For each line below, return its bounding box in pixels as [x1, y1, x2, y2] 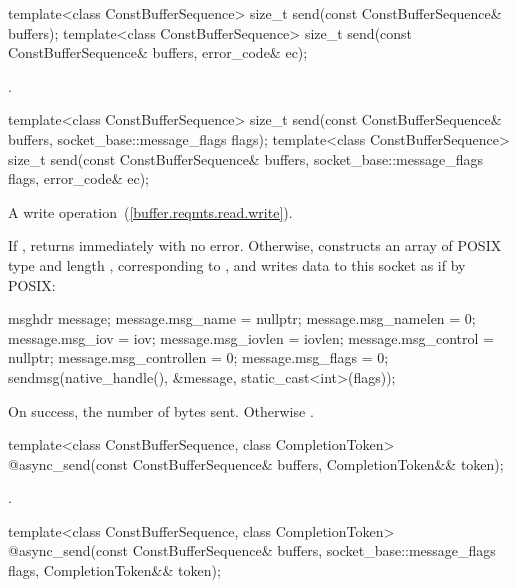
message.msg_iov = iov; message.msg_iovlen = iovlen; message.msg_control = [8, 327, 494, 348]
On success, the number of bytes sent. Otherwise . [8, 400, 314, 421]
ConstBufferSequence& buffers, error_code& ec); [8, 42, 308, 63]
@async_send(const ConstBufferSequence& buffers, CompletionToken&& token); [8, 453, 504, 474]
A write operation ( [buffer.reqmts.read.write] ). [8, 201, 293, 222]
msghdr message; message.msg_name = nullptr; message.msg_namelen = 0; [8, 308, 476, 329]
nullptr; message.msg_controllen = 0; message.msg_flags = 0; [8, 347, 389, 368]
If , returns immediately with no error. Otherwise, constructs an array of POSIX [8, 235, 502, 256]
